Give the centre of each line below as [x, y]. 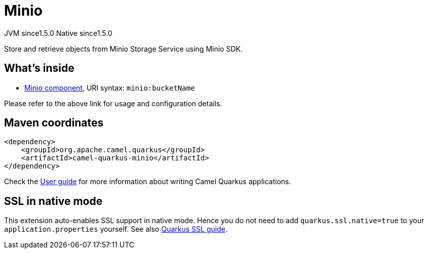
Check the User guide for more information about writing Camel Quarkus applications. [148, 182]
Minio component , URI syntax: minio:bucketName [110, 88]
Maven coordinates [54, 123]
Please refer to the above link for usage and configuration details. [113, 103]
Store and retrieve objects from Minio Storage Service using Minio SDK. [123, 49]
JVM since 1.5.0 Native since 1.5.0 [58, 33]
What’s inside [39, 68]
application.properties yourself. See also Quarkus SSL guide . [116, 229]
